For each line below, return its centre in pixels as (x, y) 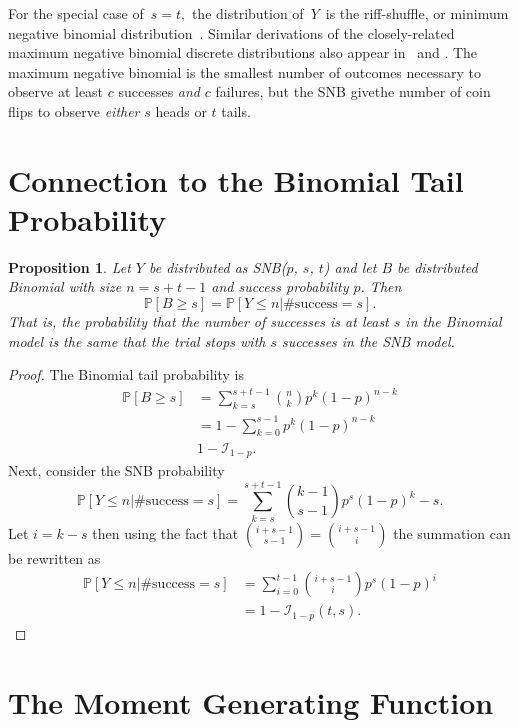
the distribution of (247, 13)
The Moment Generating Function (251, 701)
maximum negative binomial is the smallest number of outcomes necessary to (244, 71)
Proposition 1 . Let (69, 266)
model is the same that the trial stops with (137, 340)
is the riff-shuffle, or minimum (417, 13)
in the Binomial (453, 321)
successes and (159, 91)
